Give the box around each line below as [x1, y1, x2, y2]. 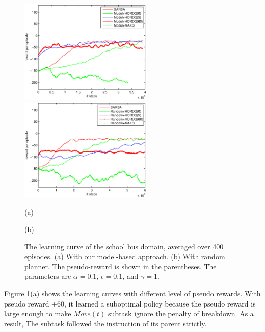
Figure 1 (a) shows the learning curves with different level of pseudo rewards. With [4, 288, 261, 298]
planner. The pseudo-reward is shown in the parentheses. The [24, 261, 217, 271]
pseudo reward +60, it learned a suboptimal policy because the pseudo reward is [4, 298, 256, 309]
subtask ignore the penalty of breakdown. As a [108, 308, 254, 319]
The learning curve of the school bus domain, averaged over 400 [24, 241, 224, 251]
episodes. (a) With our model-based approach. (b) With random [24, 251, 225, 262]
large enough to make [4, 308, 71, 319]
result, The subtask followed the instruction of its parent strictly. [4, 318, 207, 328]
